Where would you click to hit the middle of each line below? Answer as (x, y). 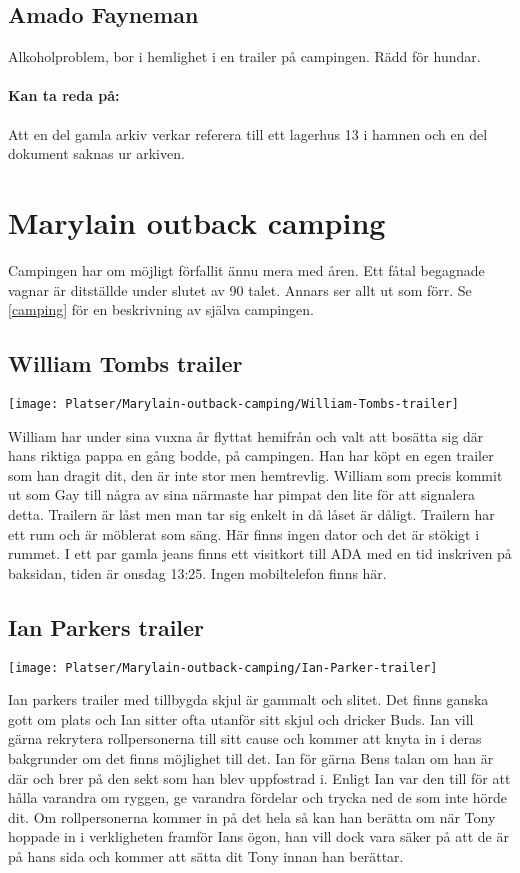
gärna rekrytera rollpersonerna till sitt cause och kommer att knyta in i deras (245, 738)
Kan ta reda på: (64, 95)
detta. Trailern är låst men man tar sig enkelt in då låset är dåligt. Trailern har (251, 513)
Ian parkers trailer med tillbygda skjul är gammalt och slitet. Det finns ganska (248, 699)
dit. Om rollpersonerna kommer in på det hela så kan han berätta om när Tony (252, 816)
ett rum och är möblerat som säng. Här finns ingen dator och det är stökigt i (244, 533)
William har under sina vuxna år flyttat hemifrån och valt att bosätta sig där (246, 435)
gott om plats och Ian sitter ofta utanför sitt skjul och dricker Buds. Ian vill (241, 718)
